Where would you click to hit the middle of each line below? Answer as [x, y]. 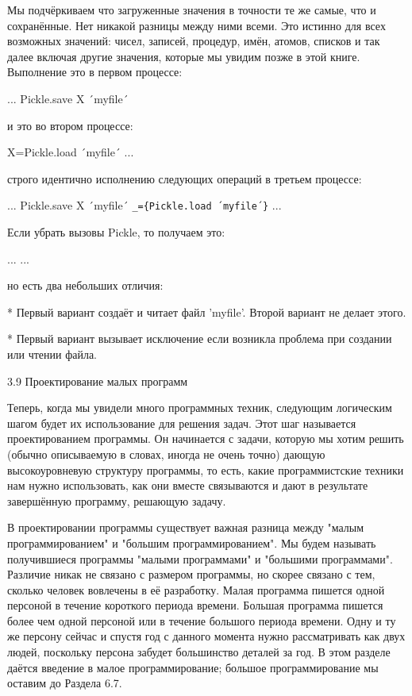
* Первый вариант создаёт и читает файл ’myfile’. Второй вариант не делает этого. [207, 311]
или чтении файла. [52, 354]
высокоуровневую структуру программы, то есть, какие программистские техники [206, 469]
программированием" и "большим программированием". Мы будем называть [192, 542]
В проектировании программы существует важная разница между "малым [186, 527]
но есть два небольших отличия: [85, 285]
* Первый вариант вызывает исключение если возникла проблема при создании [200, 338]
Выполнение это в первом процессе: [95, 72]
